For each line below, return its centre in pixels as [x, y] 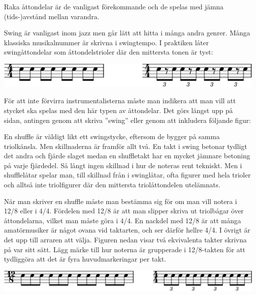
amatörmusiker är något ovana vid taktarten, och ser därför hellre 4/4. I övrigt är [127, 230]
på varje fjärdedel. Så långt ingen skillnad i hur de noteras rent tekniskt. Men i [123, 165]
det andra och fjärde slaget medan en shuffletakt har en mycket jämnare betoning [127, 156]
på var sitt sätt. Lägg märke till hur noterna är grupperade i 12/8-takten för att [125, 249]
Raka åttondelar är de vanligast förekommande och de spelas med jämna [114, 6]
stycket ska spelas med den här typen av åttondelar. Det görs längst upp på [118, 110]
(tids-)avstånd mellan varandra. [52, 16]
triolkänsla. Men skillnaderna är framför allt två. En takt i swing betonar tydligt [126, 146]
